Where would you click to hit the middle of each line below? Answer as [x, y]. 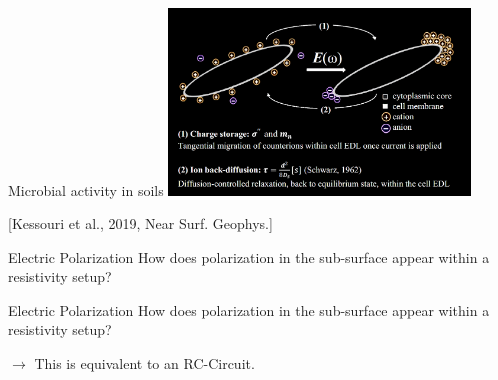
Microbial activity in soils [86, 189]
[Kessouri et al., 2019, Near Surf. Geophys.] [140, 223]
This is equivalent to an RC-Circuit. [144, 363]
